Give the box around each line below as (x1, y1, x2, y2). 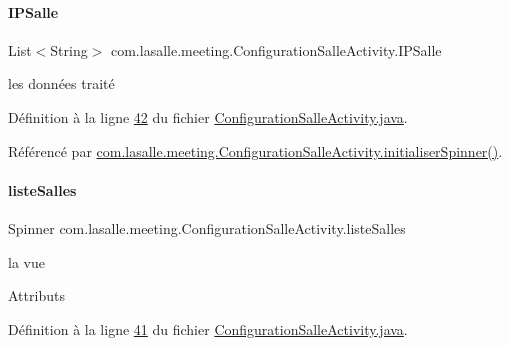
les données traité (8, 73, 115, 94)
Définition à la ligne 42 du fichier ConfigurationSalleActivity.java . (8, 106, 408, 127)
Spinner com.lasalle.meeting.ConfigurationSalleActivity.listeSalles (8, 217, 406, 238)
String (50, 39, 88, 60)
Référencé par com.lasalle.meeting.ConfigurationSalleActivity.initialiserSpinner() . (8, 140, 503, 161)
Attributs (8, 285, 65, 306)
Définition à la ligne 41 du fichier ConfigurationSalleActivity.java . (8, 318, 408, 339)
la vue (8, 251, 45, 272)
